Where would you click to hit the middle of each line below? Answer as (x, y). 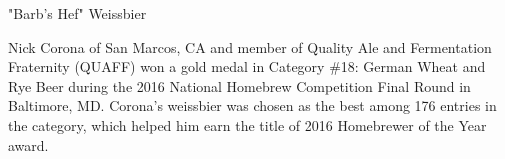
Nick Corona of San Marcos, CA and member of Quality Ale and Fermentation (250, 46)
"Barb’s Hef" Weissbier (77, 13)
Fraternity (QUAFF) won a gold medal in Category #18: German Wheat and (247, 66)
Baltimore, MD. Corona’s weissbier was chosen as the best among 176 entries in (252, 105)
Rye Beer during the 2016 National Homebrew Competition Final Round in (239, 85)
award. (28, 144)
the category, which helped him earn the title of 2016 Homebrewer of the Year (247, 124)
